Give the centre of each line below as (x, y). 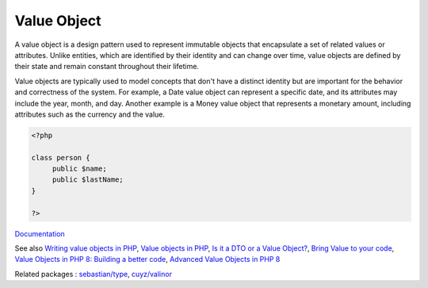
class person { (61, 157)
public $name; (79, 169)
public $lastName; (88, 180)
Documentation (40, 233)
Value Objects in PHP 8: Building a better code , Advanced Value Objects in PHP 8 (147, 259)
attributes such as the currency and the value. (90, 114)
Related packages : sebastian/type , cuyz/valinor (93, 274)
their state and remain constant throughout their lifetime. (107, 67)
